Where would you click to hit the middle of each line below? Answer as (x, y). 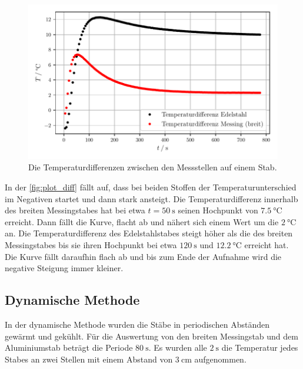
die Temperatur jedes (260, 347)
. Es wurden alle (178, 347)
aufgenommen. (220, 359)
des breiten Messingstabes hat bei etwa (75, 210)
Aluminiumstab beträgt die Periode (69, 347)
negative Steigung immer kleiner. (64, 268)
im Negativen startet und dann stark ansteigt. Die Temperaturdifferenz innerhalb (151, 198)
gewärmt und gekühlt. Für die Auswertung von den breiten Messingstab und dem (151, 336)
